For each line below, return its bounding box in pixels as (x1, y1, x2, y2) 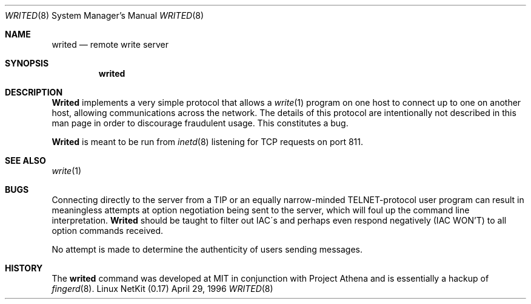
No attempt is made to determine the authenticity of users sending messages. (52, 244, 362, 254)
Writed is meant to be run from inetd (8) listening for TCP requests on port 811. (52, 137, 364, 147)
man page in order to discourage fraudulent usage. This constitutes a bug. (52, 118, 349, 128)
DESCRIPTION (5, 87, 63, 97)
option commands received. (52, 225, 163, 236)
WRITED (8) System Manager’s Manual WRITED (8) (5, 10, 204, 21)
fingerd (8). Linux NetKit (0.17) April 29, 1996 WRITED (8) (52, 283, 273, 294)
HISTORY (5, 263, 43, 273)
